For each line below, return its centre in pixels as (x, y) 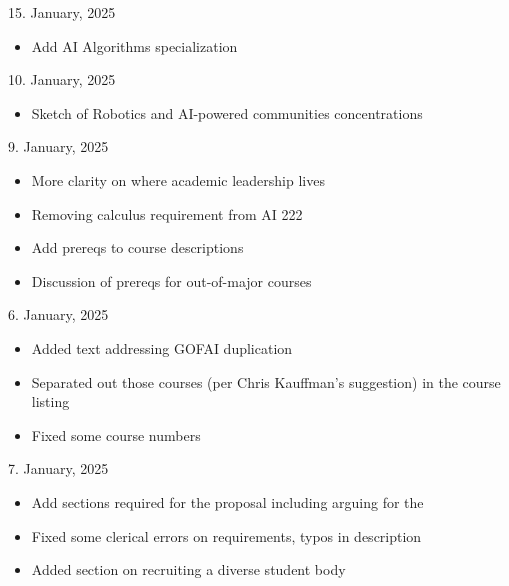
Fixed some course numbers (116, 434)
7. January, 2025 (58, 468)
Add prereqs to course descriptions (137, 247)
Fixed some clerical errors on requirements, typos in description (226, 535)
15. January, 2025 (62, 12)
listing (50, 401)
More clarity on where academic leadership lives (178, 179)
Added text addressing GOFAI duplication (162, 347)
